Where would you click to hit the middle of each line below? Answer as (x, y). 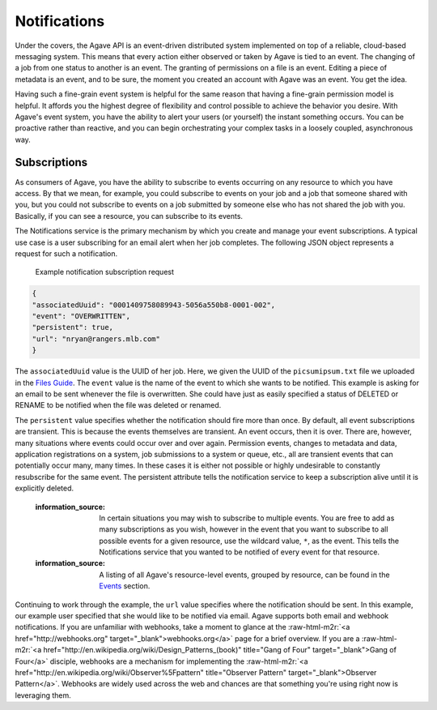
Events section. (125, 586)
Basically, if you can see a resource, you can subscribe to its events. (129, 216)
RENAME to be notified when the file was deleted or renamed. (118, 405)
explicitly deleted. (45, 488)
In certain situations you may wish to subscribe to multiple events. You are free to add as (247, 518)
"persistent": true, (72, 327)
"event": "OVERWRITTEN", (81, 317)
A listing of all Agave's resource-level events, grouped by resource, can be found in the (244, 575)
